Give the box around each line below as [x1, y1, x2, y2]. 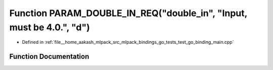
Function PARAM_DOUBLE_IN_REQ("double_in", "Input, [9, 8, 248, 19]
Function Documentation [9, 52, 89, 61]
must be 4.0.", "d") [9, 22, 90, 33]
